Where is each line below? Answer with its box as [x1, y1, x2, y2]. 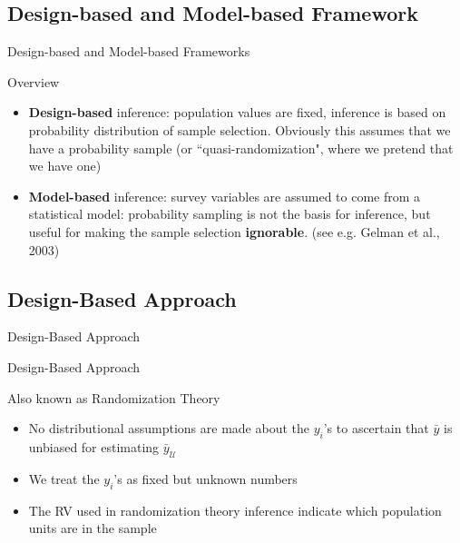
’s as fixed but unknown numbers [113, 469, 298, 488]
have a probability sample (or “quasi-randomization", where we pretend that [28, 138, 454, 157]
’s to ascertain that [323, 419, 429, 438]
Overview [7, 72, 60, 91]
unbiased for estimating [28, 437, 160, 456]
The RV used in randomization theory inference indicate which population [28, 500, 442, 519]
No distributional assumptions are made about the [28, 419, 309, 438]
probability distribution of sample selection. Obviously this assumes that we [28, 120, 451, 139]
